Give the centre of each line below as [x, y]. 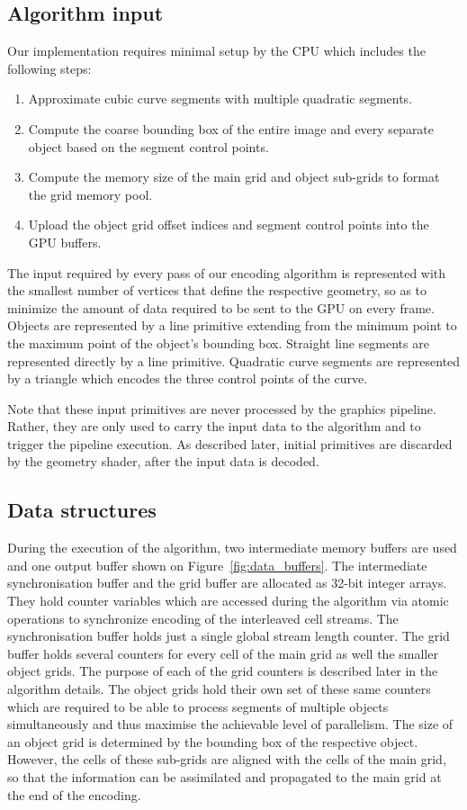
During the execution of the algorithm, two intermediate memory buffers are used [232, 548]
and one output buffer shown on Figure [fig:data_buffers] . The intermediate [217, 565]
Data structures [82, 510]
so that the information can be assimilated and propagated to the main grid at [225, 777]
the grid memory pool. [90, 194]
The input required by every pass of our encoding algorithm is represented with [227, 272]
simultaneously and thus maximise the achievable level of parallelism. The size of [230, 724]
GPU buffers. [65, 242]
